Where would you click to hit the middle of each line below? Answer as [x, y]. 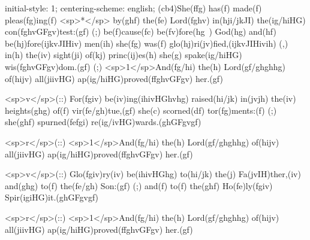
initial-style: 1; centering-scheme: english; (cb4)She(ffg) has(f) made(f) [133, 8]
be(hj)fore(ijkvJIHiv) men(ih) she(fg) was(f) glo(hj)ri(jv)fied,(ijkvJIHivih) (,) [147, 43]
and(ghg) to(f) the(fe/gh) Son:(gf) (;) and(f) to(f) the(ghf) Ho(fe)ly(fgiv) [139, 185]
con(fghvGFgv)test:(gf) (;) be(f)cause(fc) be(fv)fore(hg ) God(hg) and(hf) [141, 31]
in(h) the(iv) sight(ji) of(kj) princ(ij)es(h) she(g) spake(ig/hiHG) [124, 55]
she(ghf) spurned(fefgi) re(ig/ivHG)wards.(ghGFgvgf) [103, 122]
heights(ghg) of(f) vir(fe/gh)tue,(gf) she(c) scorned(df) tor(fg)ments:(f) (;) [141, 110]
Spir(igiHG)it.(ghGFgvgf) [52, 197]
